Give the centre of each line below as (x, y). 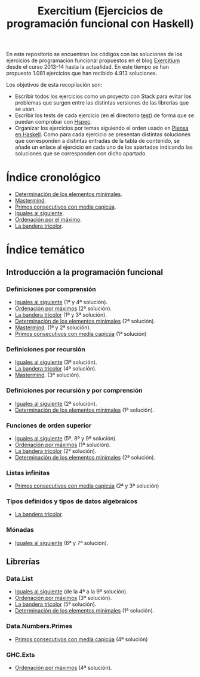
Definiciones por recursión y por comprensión (74, 391)
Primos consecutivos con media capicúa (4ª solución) (81, 639)
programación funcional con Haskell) (100, 24)
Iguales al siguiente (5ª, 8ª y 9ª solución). (66, 438)
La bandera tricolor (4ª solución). (56, 369)
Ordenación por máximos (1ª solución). (63, 445)
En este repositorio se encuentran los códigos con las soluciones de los (94, 54)
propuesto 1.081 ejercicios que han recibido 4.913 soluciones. (82, 73)
